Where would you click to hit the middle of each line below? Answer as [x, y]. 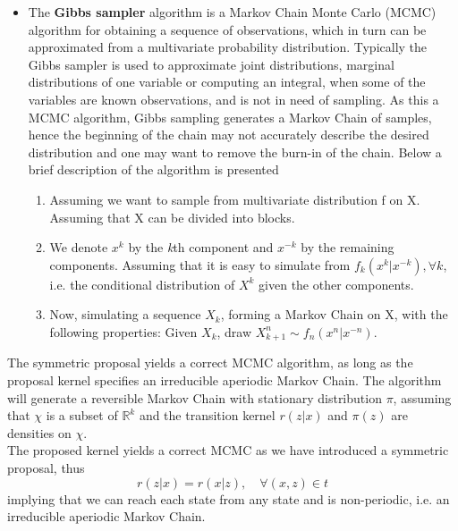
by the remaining [348, 247]
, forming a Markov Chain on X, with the [334, 314]
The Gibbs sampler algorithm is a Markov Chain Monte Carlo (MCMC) [232, 12]
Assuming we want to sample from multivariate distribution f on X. [235, 199]
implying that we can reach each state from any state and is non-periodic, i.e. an [229, 498]
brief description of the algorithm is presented [153, 169]
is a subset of [82, 415]
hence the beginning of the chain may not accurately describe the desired [229, 135]
